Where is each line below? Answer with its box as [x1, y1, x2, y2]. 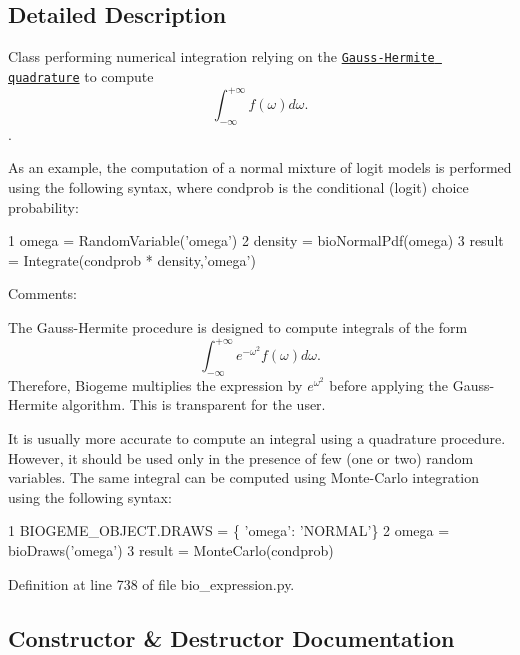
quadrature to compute [8, 65, 154, 86]
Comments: [8, 283, 77, 304]
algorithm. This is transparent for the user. [62, 394, 326, 415]
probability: [8, 196, 79, 217]
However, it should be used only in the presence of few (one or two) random [8, 447, 474, 468]
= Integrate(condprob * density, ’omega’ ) [8, 249, 256, 270]
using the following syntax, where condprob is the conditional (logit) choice [8, 177, 469, 197]
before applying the [329, 374, 448, 395]
